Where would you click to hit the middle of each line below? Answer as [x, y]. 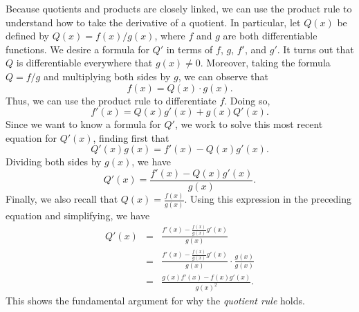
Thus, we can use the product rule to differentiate [111, 100]
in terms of [190, 49]
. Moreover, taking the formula [265, 63]
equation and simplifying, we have [78, 215]
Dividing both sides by [54, 162]
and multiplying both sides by [107, 76]
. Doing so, [247, 100]
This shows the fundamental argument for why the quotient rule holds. [155, 301]
